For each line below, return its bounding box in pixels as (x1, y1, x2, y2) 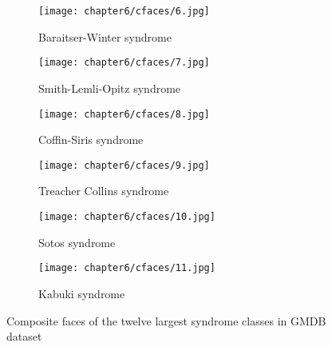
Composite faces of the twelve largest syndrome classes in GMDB (6, 312, 326, 329)
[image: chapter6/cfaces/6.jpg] (38, 6, 210, 17)
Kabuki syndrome (38, 285, 125, 301)
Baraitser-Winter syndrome (38, 28, 172, 45)
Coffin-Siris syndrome (38, 131, 144, 148)
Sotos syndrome (38, 233, 116, 250)
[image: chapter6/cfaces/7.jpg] (38, 57, 210, 69)
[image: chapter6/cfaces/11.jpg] (38, 262, 215, 274)
